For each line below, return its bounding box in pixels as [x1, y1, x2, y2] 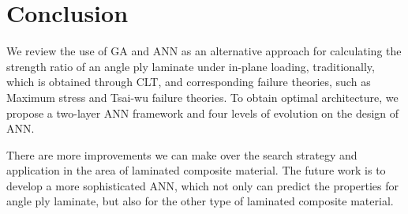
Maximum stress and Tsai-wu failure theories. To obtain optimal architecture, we [6, 88, 399, 105]
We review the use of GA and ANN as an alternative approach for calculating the [6, 43, 402, 59]
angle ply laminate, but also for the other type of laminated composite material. [6, 193, 394, 209]
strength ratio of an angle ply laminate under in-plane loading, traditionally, [6, 58, 375, 74]
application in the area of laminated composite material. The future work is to [6, 162, 386, 178]
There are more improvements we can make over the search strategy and [6, 146, 357, 163]
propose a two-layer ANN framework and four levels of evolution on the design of [6, 104, 399, 121]
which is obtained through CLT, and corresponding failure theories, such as [6, 73, 371, 90]
